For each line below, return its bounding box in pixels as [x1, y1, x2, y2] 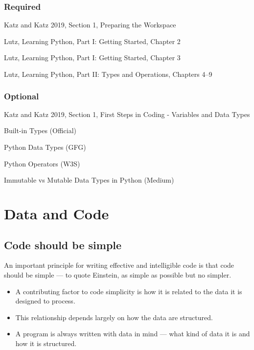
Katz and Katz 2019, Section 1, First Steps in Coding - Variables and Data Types [4, 109, 250, 119]
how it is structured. [15, 338, 77, 348]
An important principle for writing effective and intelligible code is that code [4, 260, 234, 270]
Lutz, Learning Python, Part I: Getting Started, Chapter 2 [4, 36, 181, 46]
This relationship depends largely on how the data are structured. [15, 312, 213, 322]
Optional [4, 90, 39, 102]
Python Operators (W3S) [4, 158, 80, 168]
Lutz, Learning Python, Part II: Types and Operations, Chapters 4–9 [4, 69, 212, 79]
